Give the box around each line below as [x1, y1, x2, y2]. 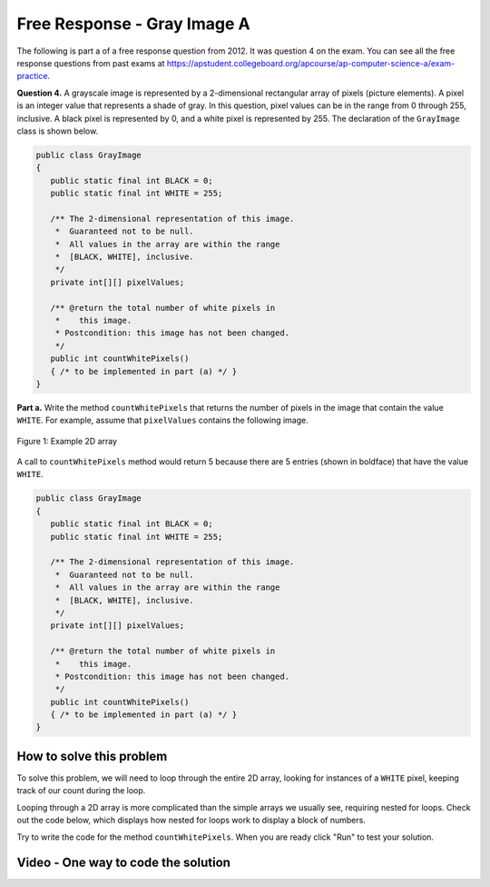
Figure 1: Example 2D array [16, 435, 118, 446]
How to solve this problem [16, 748, 168, 763]
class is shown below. [16, 125, 99, 136]
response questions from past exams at [16, 57, 165, 68]
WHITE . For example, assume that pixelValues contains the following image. [16, 414, 309, 426]
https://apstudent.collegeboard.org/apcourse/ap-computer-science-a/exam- [166, 57, 456, 68]
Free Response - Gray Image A [16, 14, 250, 34]
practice [16, 71, 48, 82]
